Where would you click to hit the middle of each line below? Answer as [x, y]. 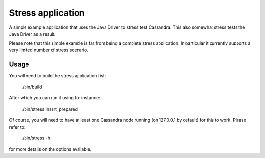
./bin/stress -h [36, 138]
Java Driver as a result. [32, 34]
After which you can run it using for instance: [54, 98]
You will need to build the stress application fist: [57, 75]
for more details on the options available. [50, 149]
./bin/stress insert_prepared [50, 109]
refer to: [17, 127]
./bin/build [32, 87]
